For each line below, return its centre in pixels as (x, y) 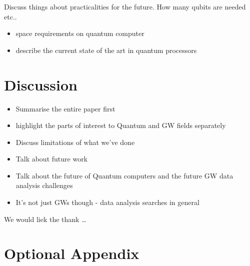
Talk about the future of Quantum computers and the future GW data (124, 175)
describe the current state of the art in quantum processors (106, 50)
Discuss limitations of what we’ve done (75, 142)
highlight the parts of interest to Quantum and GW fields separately (121, 125)
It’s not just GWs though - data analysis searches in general (107, 202)
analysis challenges (44, 185)
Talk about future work (52, 159)
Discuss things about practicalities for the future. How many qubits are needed (125, 6)
